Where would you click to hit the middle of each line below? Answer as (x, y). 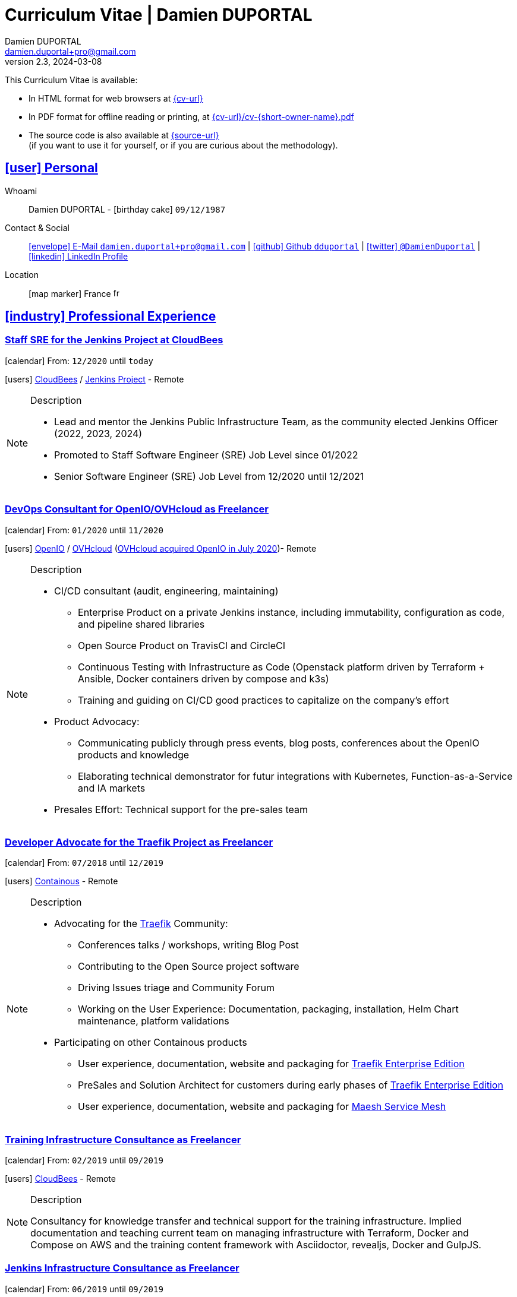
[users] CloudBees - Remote (60, 1179)
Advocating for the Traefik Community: (141, 924)
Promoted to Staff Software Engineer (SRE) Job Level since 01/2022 (206, 455)
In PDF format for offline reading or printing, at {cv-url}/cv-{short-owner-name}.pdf (191, 116)
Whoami (21, 191)
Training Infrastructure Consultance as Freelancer (123, 1139)
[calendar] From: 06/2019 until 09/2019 (84, 1289)
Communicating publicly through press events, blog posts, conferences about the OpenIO (279, 743)
